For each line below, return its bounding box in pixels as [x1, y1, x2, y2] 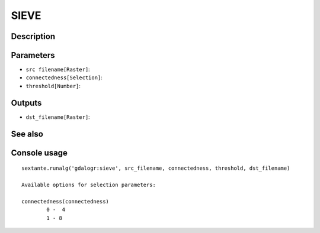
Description [11, 31, 56, 41]
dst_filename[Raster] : [25, 113, 90, 121]
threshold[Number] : [25, 82, 81, 89]
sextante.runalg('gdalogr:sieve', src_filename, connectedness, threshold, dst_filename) [21, 165, 290, 171]
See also [11, 129, 44, 139]
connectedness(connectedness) [21, 198, 110, 205]
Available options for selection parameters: [21, 181, 156, 188]
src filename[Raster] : [25, 66, 90, 73]
